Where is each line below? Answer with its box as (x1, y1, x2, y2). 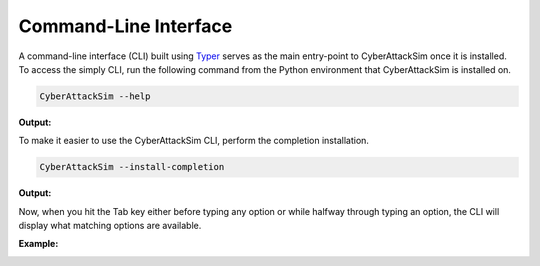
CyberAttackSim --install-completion (39, 161, 225, 173)
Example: (18, 238, 59, 250)
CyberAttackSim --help (39, 90, 151, 102)
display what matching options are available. (18, 220, 202, 232)
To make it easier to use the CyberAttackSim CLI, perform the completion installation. (18, 135, 370, 147)
